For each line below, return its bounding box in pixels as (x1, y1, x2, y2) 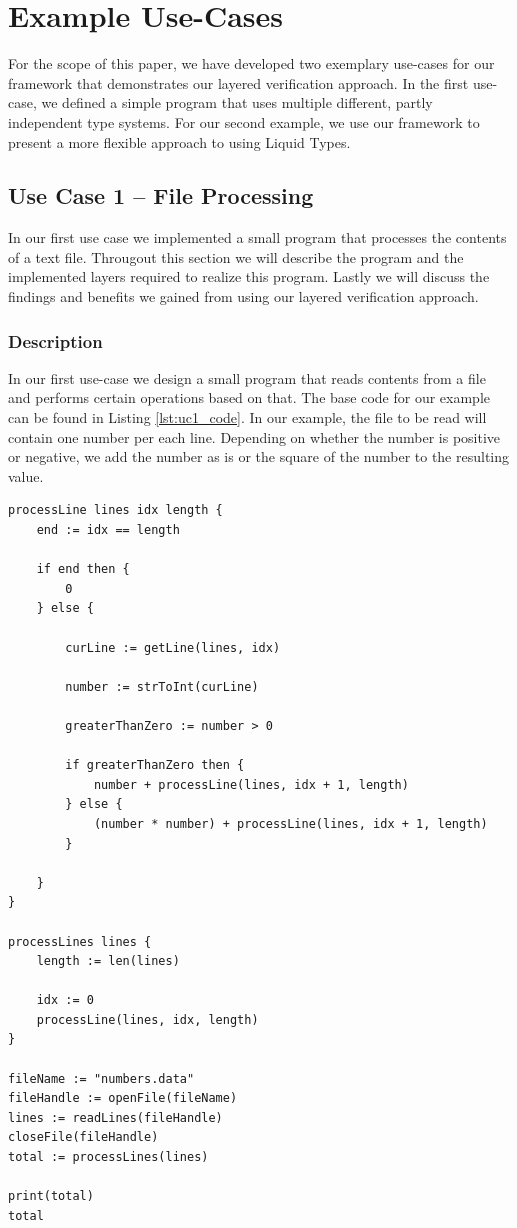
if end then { (36, 562, 130, 577)
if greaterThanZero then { (65, 758, 245, 773)
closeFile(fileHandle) (8, 1130, 159, 1145)
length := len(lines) (36, 954, 180, 969)
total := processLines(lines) (8, 1150, 209, 1165)
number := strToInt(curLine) (65, 679, 259, 694)
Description (8, 328, 103, 353)
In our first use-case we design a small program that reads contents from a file (8, 367, 486, 388)
